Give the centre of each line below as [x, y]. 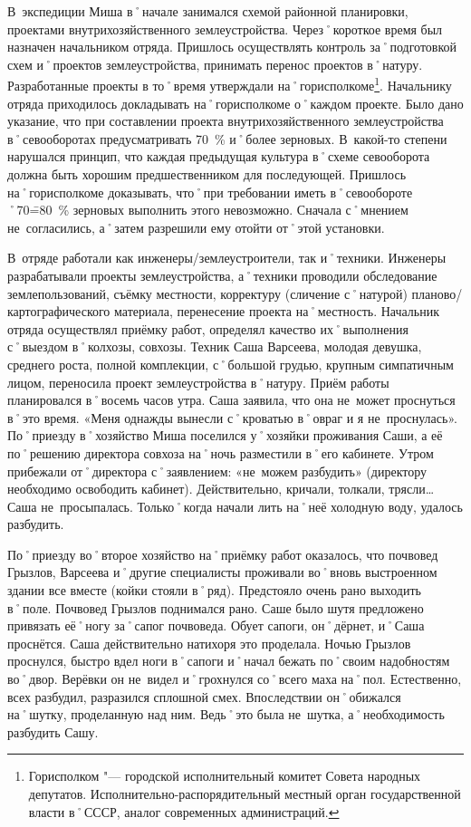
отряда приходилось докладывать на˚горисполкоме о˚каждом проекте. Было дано [235, 103]
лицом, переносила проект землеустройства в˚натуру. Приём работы [198, 382]
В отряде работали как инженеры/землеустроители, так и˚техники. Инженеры [227, 258]
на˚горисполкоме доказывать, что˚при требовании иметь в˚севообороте [210, 192]
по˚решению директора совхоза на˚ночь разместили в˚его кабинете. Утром [221, 452]
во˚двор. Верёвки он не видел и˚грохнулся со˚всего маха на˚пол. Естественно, [235, 679]
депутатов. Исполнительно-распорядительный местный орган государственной [245, 793]
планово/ [437, 293]
